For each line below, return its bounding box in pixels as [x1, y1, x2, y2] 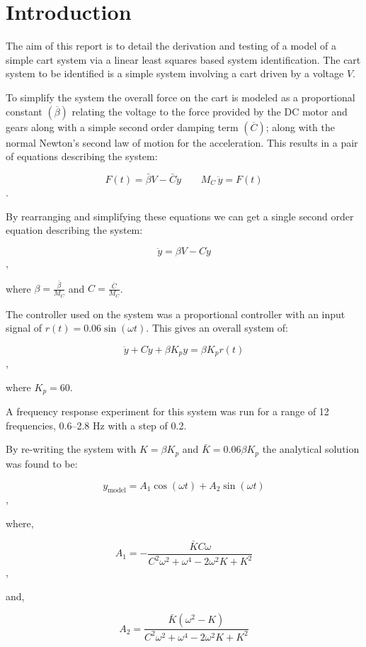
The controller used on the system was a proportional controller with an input [6, 306, 345, 321]
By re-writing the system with [6, 441, 137, 456]
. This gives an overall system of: [146, 320, 288, 335]
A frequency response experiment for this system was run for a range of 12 [6, 404, 329, 419]
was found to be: [6, 456, 78, 471]
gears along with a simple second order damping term [6, 119, 239, 134]
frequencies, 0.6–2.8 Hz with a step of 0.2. [6, 417, 187, 432]
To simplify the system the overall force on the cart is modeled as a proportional [6, 89, 355, 104]
